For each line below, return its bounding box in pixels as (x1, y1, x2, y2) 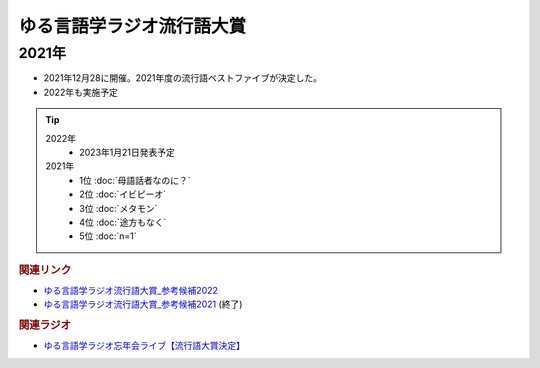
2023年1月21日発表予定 (79, 146, 175, 158)
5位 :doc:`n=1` (79, 230, 137, 242)
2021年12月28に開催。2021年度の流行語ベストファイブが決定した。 (43, 72, 322, 84)
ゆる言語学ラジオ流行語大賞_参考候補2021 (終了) (43, 298, 243, 310)
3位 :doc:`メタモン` (79, 202, 158, 214)
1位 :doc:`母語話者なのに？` (79, 174, 191, 186)
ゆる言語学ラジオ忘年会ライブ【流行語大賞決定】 (43, 340, 245, 352)
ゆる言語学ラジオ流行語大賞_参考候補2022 (43, 284, 219, 296)
